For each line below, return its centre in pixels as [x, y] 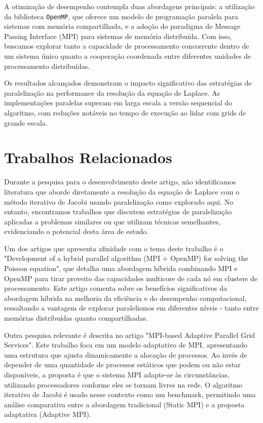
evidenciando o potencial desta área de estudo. [76, 231]
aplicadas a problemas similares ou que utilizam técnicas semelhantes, [112, 221]
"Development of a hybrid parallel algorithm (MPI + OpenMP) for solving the [126, 258]
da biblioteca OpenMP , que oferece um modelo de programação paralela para [121, 16]
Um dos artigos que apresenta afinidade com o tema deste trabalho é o [114, 248]
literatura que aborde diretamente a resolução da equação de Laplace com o [122, 191]
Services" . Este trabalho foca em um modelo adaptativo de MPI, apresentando [126, 345]
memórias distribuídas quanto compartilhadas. [76, 318]
